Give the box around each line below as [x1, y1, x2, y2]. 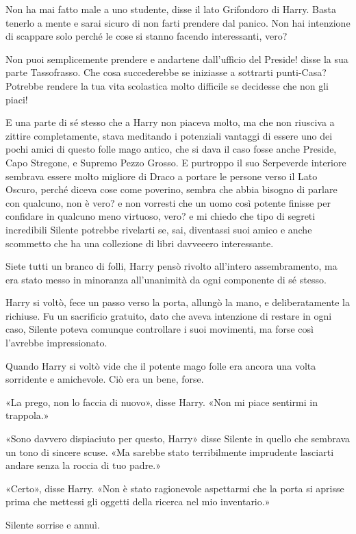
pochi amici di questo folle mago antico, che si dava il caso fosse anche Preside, [5, 142, 337, 156]
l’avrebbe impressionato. [5, 335, 107, 350]
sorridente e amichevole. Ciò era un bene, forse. [5, 372, 204, 386]
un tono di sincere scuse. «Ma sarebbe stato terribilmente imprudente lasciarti [5, 444, 334, 459]
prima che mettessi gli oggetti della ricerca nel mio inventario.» [5, 494, 270, 509]
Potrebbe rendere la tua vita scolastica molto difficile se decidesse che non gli [5, 78, 329, 92]
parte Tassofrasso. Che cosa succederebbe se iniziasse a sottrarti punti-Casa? [5, 65, 327, 79]
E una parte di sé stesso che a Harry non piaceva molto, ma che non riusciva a [5, 115, 335, 129]
